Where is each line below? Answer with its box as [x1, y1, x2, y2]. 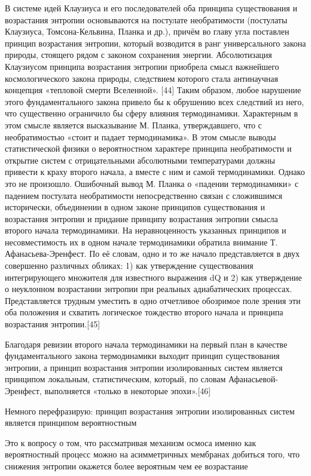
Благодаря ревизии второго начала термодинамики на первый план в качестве [5, 337, 288, 350]
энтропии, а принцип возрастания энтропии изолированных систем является [5, 361, 283, 373]
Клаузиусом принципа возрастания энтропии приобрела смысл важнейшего [5, 60, 279, 72]
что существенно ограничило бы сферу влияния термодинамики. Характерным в [5, 107, 298, 119]
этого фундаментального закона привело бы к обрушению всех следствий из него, [5, 95, 304, 108]
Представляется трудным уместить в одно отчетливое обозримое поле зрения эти [5, 294, 301, 306]
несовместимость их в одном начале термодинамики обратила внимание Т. [5, 235, 278, 248]
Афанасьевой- [228, 373, 278, 385]
